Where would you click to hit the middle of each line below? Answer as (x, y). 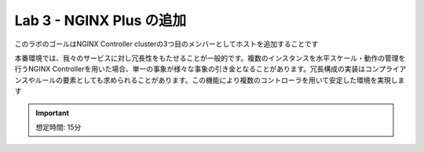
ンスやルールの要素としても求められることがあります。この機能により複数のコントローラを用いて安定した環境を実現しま (210, 80)
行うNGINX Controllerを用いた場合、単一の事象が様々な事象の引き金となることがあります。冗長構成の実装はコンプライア (210, 69)
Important (53, 113)
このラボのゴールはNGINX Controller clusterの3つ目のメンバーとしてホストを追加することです (166, 44)
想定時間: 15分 (58, 127)
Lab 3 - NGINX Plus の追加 (101, 20)
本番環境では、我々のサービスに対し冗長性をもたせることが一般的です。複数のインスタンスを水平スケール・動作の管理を (210, 58)
